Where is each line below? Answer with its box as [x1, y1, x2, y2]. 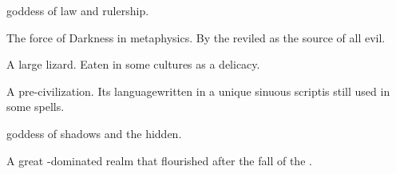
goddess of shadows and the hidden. [6, 125, 182, 141]
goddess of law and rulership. [6, 2, 149, 18]
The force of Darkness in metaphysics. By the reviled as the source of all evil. [6, 29, 386, 45]
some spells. [6, 98, 65, 115]
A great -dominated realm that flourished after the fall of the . [6, 152, 312, 168]
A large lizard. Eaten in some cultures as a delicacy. [6, 56, 260, 73]
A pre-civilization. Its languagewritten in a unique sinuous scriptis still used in [6, 82, 390, 99]
